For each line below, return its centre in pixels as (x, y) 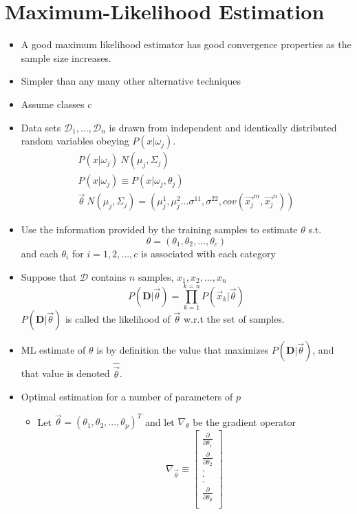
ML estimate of (53, 350)
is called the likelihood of (118, 319)
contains (109, 276)
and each (40, 253)
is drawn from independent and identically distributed (223, 127)
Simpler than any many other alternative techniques (131, 81)
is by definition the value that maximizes (183, 350)
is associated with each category (208, 253)
